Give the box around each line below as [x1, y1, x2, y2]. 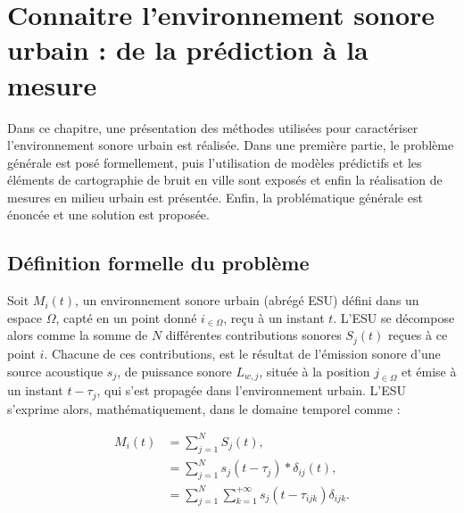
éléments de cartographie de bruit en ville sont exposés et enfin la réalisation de [7, 170, 443, 189]
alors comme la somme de [7, 326, 148, 344]
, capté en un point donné [55, 308, 197, 327]
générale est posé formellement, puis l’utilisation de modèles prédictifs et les [7, 153, 422, 171]
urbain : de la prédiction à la [7, 31, 369, 68]
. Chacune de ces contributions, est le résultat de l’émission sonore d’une [44, 343, 441, 362]
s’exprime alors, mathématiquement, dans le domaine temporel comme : [7, 399, 401, 418]
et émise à [402, 361, 457, 380]
